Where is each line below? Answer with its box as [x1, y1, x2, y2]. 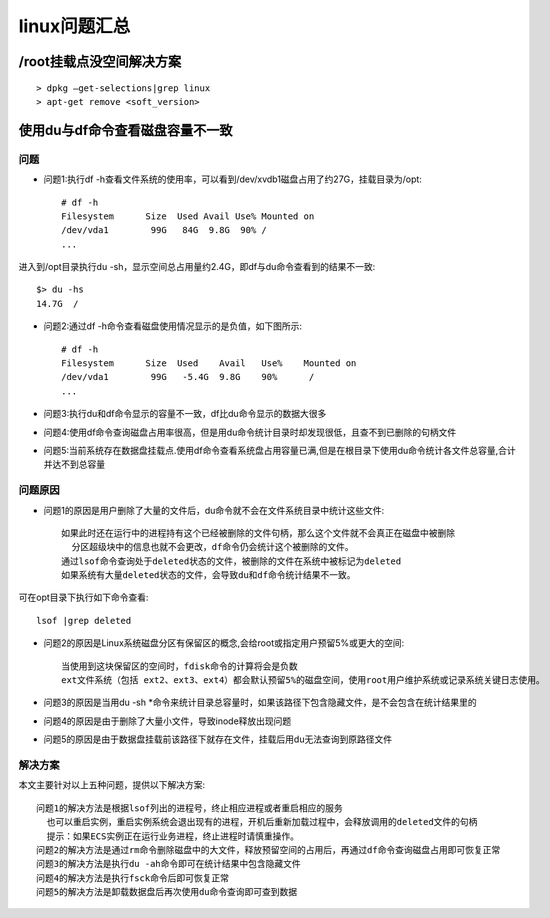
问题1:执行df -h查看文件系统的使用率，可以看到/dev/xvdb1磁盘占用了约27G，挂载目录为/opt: [43, 173, 422, 185]
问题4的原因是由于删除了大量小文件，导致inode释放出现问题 [43, 715, 292, 727]
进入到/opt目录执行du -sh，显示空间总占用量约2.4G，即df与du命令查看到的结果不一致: [18, 261, 376, 273]
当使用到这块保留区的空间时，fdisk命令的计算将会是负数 [61, 660, 299, 672]
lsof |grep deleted [36, 615, 132, 626]
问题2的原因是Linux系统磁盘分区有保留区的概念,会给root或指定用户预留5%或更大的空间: [43, 637, 405, 649]
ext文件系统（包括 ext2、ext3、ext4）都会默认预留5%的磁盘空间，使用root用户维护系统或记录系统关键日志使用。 [61, 675, 545, 686]
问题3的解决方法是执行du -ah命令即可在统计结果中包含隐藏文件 [36, 858, 301, 870]
